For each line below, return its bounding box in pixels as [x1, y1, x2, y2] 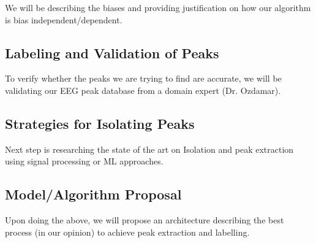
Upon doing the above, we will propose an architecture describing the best [5, 214, 284, 226]
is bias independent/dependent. [5, 13, 122, 26]
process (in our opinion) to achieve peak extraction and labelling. [5, 225, 250, 238]
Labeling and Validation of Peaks [5, 43, 219, 62]
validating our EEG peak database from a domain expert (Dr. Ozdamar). [5, 83, 281, 96]
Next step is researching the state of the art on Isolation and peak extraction [5, 142, 294, 155]
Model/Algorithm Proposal [5, 185, 182, 204]
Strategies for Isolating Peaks [5, 114, 195, 133]
